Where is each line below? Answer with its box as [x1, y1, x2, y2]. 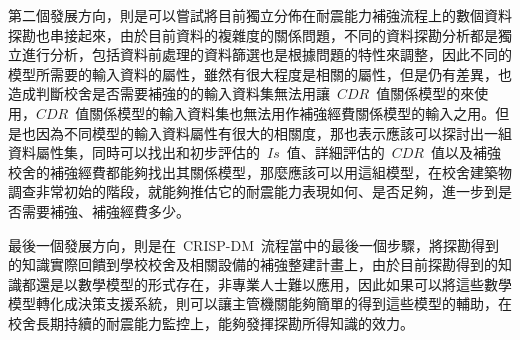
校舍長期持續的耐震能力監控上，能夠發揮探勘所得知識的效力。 [8, 312, 414, 333]
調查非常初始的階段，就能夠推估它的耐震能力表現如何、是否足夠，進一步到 [8, 181, 498, 202]
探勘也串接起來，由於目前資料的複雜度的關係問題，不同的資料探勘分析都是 [8, 24, 498, 45]
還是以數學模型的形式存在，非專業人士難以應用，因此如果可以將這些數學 [35, 273, 512, 294]
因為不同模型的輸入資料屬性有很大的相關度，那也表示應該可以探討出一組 [35, 122, 512, 143]
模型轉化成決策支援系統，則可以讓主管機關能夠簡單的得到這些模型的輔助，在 [8, 293, 512, 314]
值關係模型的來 [376, 83, 475, 104]
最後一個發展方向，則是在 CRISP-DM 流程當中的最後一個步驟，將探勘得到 [8, 234, 499, 255]
